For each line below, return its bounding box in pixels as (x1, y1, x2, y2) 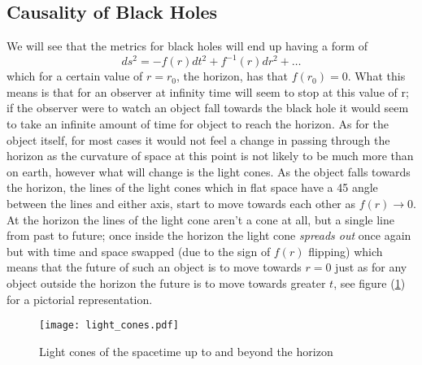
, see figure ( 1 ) (333, 275, 406, 292)
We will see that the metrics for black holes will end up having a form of (7, 37, 368, 54)
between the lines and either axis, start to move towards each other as (7, 195, 356, 212)
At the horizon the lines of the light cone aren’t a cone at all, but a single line (7, 211, 394, 228)
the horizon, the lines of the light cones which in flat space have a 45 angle (7, 179, 378, 196)
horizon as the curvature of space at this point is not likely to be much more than (7, 147, 414, 164)
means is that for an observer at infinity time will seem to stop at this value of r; (7, 83, 409, 100)
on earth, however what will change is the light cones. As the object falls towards (7, 163, 411, 180)
